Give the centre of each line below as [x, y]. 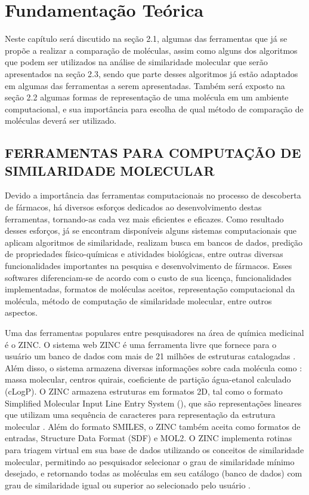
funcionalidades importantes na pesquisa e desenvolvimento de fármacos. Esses [149, 266]
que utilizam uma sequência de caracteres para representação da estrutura [140, 415]
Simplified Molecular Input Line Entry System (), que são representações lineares [153, 403]
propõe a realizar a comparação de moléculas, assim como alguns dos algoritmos [151, 50]
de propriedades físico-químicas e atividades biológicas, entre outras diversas [144, 254]
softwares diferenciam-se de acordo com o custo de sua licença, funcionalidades [148, 277]
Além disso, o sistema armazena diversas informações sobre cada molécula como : [154, 367]
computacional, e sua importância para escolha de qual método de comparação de [154, 109]
